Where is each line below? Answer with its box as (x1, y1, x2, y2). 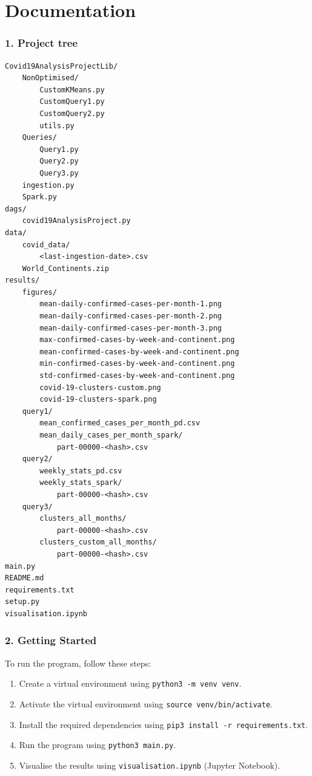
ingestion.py (22, 180, 75, 190)
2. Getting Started (5, 633, 97, 648)
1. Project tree (5, 35, 78, 50)
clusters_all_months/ (39, 514, 127, 523)
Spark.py (22, 193, 57, 202)
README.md (5, 574, 44, 583)
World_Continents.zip (22, 264, 109, 273)
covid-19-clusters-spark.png (39, 395, 157, 404)
